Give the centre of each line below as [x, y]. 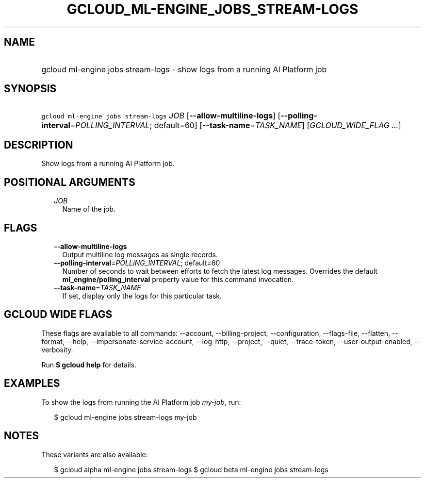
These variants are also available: [95, 454]
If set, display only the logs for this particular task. [142, 296]
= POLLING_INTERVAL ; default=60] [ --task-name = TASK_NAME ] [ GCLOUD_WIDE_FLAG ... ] [236, 125]
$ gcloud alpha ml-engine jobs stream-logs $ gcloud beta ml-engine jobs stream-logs [191, 469]
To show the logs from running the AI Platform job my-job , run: [141, 402]
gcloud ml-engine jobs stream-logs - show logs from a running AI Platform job [184, 69]
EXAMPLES [32, 383]
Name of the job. [89, 209]
